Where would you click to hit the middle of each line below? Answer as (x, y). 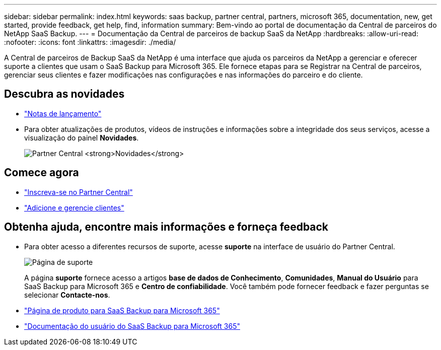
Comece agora (42, 173)
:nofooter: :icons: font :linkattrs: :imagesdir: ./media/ (90, 42)
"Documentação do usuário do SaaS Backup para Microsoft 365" (132, 326)
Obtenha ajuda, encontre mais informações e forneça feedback (166, 227)
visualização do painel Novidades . (82, 137)
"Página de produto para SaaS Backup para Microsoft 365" (122, 310)
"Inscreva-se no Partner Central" (79, 192)
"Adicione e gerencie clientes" (74, 207)
